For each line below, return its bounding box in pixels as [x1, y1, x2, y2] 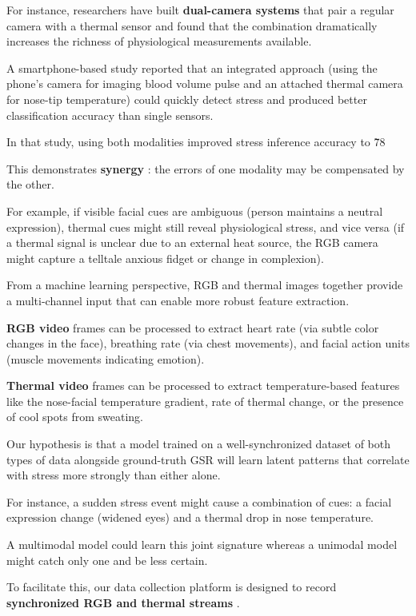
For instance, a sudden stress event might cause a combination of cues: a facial [6, 493, 392, 510]
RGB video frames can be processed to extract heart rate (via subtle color [6, 319, 379, 336]
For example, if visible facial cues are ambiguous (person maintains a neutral [6, 202, 383, 219]
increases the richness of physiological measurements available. [6, 33, 312, 50]
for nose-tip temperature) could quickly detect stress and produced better [6, 90, 367, 107]
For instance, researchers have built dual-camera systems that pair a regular [6, 2, 394, 18]
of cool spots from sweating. [6, 408, 143, 425]
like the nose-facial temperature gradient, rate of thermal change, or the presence [6, 392, 404, 409]
